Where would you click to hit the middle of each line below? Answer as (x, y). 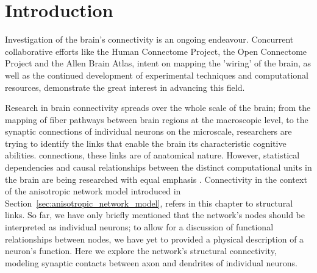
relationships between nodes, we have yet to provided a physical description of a (155, 239)
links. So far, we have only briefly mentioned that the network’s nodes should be (155, 215)
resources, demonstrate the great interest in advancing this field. (125, 87)
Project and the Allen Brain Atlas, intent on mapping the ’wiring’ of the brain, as (158, 63)
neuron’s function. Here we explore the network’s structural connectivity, (141, 251)
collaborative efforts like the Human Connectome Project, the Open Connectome (156, 51)
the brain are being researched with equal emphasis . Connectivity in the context (156, 179)
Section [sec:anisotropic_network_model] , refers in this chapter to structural (149, 203)
